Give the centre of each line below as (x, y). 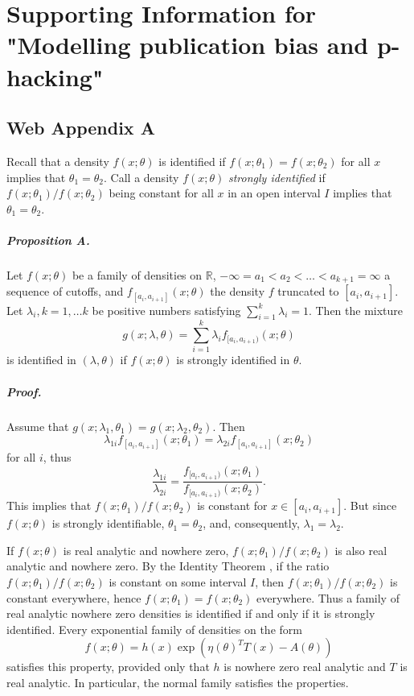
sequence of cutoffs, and (65, 291)
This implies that (49, 505)
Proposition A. (48, 240)
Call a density (145, 177)
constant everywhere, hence (74, 597)
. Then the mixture (356, 310)
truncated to (308, 291)
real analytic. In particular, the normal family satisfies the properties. (178, 682)
